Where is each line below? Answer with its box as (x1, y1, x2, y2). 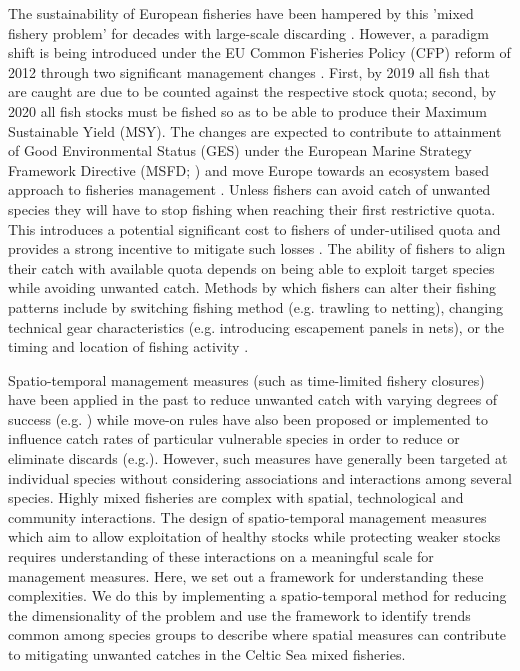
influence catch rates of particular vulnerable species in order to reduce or (8, 428, 460, 449)
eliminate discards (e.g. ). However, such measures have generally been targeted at (8, 448, 508, 469)
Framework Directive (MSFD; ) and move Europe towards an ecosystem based (8, 159, 489, 180)
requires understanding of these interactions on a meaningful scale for (8, 546, 434, 567)
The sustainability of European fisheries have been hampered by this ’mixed (8, 3, 474, 23)
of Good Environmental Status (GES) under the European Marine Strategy (8, 140, 472, 161)
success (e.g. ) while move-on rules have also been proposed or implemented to (8, 408, 489, 429)
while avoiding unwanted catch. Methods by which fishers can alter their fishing (8, 277, 497, 298)
